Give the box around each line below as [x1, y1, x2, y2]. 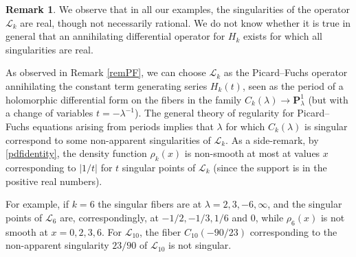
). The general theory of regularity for [135, 106, 294, 120]
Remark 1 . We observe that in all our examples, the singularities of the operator [5, 2, 351, 16]
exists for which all [243, 29, 322, 43]
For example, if [5, 197, 69, 211]
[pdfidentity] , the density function [5, 146, 147, 160]
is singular [304, 119, 348, 133]
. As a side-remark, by [225, 132, 319, 147]
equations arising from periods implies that [32, 119, 214, 133]
